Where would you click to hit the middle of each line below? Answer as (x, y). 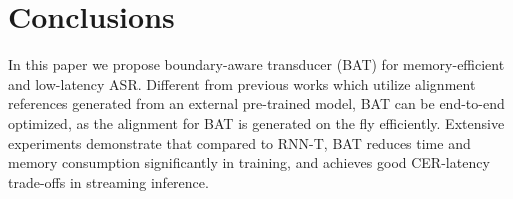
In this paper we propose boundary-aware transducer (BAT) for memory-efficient (256, 64)
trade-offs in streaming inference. (108, 181)
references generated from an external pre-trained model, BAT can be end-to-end (256, 103)
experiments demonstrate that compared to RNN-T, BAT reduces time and (239, 142)
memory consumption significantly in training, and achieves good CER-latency (249, 162)
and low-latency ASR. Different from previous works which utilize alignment (242, 83)
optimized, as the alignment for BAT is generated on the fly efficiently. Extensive (256, 122)
